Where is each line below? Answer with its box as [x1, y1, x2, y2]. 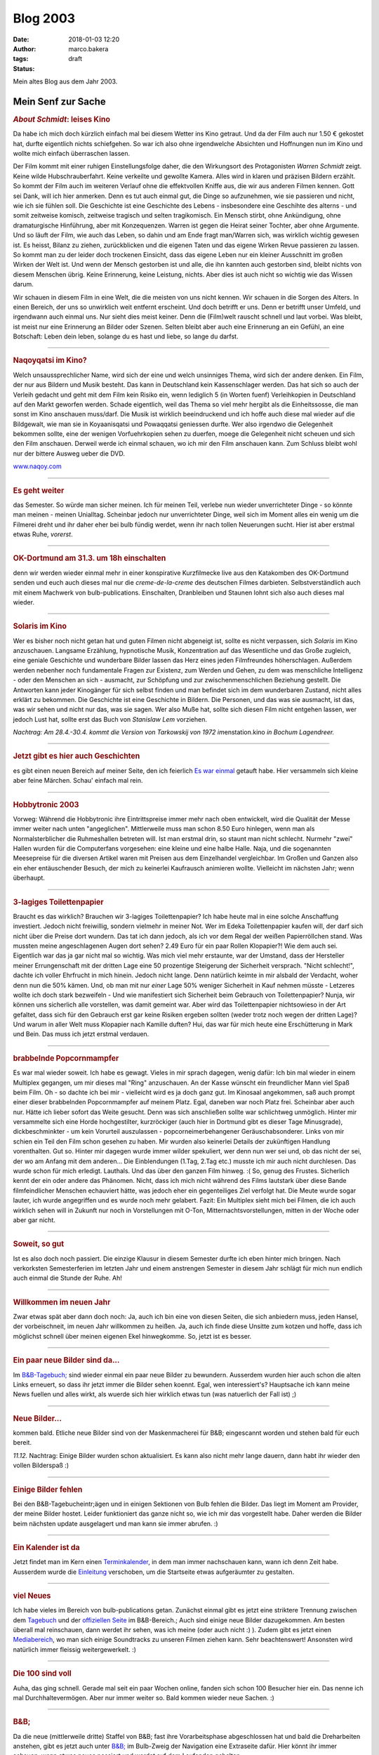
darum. [13, 280, 34, 289]
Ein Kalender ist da [13, 1542, 80, 1552]
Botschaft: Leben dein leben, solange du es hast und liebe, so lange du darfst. [13, 332, 239, 340]
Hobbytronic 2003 [13, 800, 79, 809]
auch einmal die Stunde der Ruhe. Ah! [13, 1274, 123, 1283]
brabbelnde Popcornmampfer [13, 1053, 119, 1063]
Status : [13, 64, 35, 73]
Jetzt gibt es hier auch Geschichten [13, 751, 140, 761]
